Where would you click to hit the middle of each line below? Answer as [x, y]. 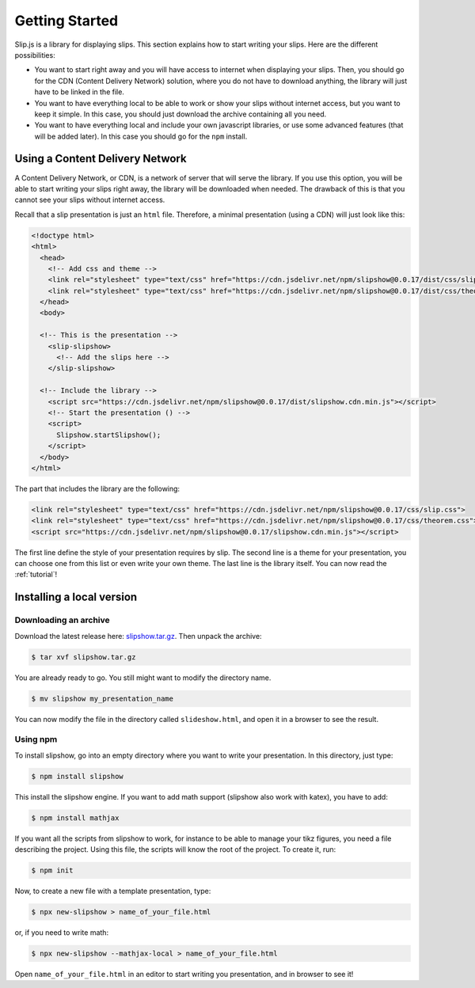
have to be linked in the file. [79, 92]
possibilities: [35, 55]
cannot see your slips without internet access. [90, 200]
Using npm [36, 739]
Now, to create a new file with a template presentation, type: [113, 891]
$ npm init [52, 870]
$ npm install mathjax [75, 818]
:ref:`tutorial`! [36, 575]
